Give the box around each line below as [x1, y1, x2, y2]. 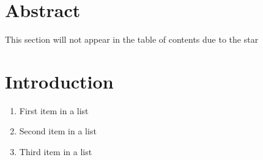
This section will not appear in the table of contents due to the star [5, 33, 259, 46]
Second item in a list [19, 125, 97, 137]
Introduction [5, 68, 114, 93]
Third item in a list [19, 145, 92, 158]
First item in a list [19, 104, 89, 117]
